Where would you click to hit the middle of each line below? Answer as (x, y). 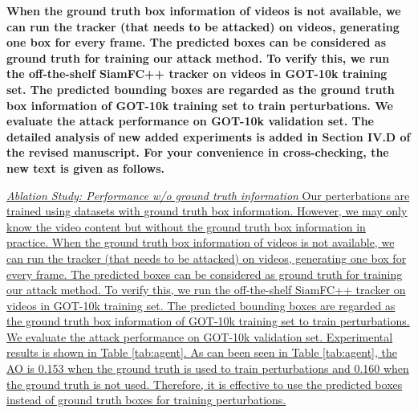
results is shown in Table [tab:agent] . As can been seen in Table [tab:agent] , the (202, 352)
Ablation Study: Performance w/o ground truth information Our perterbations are (208, 195)
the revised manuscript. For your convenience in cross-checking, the (198, 152)
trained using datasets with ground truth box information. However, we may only (207, 211)
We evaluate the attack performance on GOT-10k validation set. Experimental (200, 336)
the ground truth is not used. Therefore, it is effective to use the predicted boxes (205, 384)
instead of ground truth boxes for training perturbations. (146, 400)
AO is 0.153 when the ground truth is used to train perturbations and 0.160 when (208, 368)
